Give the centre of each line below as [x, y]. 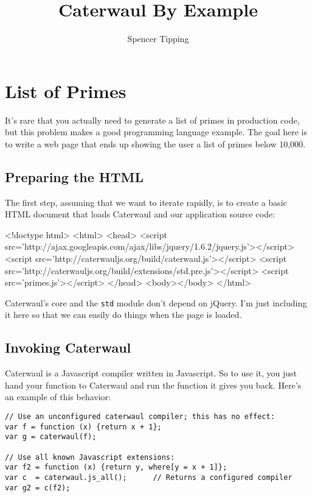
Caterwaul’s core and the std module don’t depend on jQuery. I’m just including [156, 302]
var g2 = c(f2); [38, 488]
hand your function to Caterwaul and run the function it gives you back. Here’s [153, 385]
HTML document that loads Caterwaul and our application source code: [140, 214]
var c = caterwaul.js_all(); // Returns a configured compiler [149, 477]
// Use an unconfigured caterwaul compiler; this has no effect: [140, 417]
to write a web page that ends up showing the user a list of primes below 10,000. [155, 143]
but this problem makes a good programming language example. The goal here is [156, 132]
